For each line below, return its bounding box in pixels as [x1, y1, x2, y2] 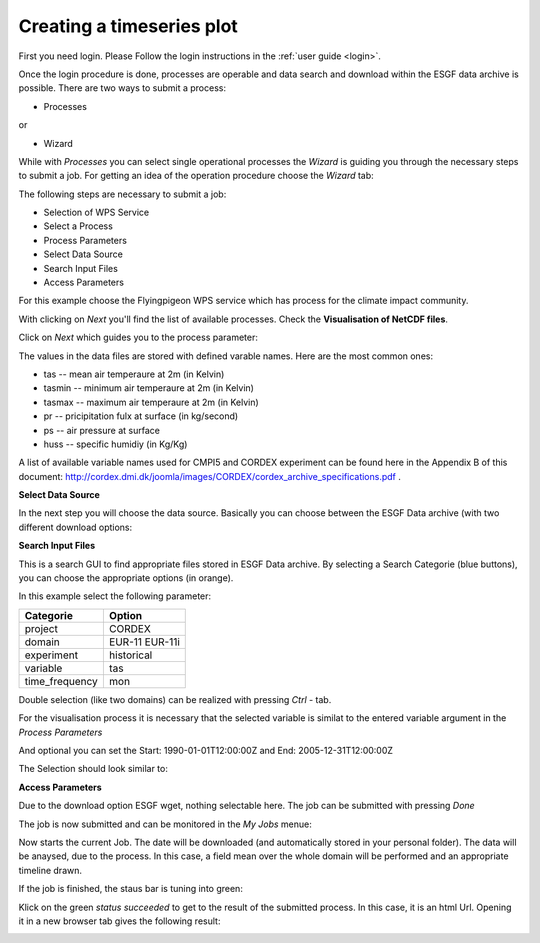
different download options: [18, 521, 133, 533]
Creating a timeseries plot [18, 15, 239, 37]
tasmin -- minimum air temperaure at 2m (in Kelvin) [43, 382, 255, 394]
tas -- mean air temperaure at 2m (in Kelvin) [43, 368, 225, 380]
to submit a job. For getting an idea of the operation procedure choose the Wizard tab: [18, 170, 374, 182]
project [24, 621, 59, 635]
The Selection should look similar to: [18, 763, 169, 775]
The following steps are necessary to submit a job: [18, 188, 227, 200]
